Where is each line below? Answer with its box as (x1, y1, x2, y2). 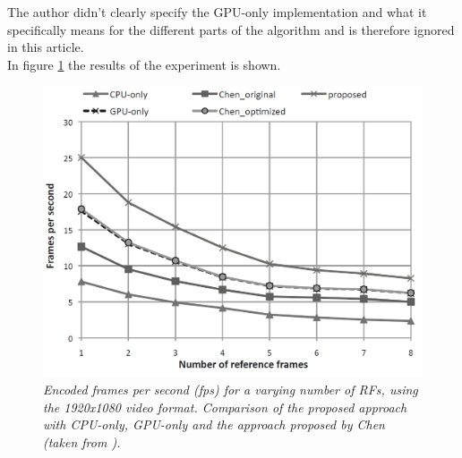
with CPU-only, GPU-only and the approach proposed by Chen (43, 415, 385, 434)
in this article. (7, 38, 84, 56)
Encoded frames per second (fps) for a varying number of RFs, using (43, 380, 418, 398)
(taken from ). (43, 432, 121, 451)
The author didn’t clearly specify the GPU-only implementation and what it (7, 3, 427, 21)
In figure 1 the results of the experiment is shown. (7, 55, 281, 73)
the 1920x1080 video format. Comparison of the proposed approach (43, 397, 407, 416)
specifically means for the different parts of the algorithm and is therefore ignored (7, 20, 455, 38)
